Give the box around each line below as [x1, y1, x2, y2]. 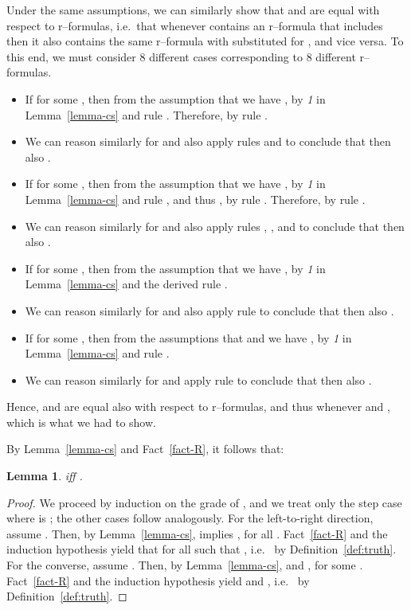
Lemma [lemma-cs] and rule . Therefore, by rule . [25, 106, 268, 123]
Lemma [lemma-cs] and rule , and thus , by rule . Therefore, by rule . [25, 190, 366, 207]
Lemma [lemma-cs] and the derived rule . [25, 276, 228, 292]
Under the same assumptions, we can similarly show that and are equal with [6, 2, 380, 18]
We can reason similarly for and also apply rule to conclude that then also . [25, 302, 394, 319]
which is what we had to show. [6, 413, 156, 430]
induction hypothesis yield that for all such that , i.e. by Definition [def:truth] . [6, 541, 397, 557]
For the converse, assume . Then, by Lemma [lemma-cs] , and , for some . [6, 557, 363, 573]
